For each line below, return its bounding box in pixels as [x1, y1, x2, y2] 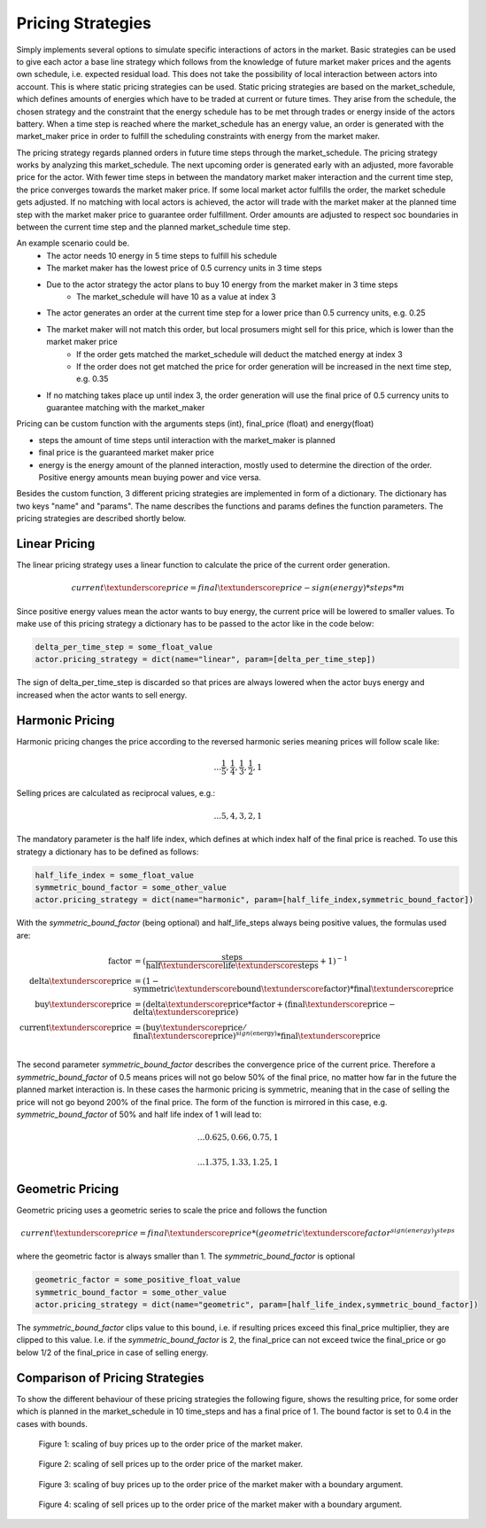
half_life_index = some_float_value [35, 869, 195, 880]
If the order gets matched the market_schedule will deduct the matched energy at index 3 [76, 348, 403, 359]
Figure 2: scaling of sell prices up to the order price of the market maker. [38, 1459, 304, 1470]
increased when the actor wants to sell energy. [16, 690, 188, 700]
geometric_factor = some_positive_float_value [35, 1275, 241, 1285]
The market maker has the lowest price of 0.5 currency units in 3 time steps [46, 262, 322, 274]
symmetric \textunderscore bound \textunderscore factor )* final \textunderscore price [133, 984, 454, 994]
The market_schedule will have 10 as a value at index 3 [76, 291, 276, 301]
